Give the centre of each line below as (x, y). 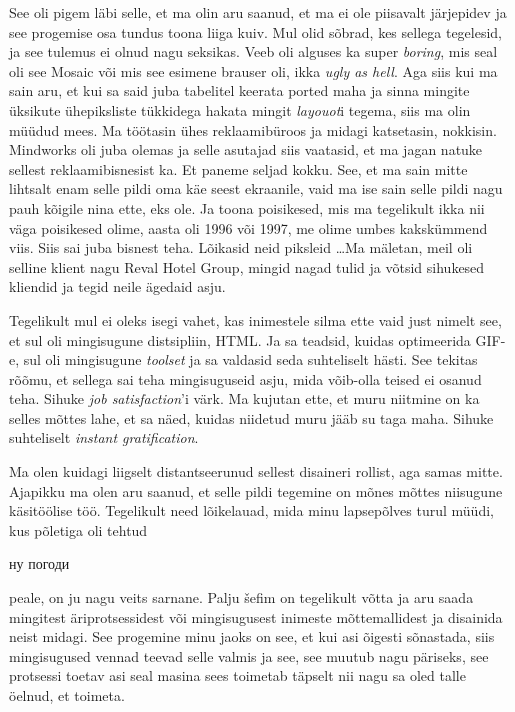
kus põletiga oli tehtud (78, 529)
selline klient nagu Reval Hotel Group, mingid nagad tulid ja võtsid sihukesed (247, 266)
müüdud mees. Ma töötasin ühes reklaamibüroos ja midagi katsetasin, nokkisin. (253, 129)
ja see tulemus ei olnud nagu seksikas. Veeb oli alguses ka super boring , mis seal (253, 51)
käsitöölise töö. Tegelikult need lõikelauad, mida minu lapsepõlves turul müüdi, (251, 510)
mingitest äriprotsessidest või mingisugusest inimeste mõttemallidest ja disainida (256, 616)
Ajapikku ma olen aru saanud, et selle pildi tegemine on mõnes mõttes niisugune (256, 490)
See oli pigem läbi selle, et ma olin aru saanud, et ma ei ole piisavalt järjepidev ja (258, 12)
